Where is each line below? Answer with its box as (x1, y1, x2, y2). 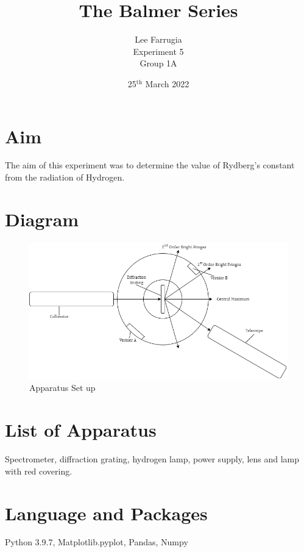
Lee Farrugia (135, 33, 182, 46)
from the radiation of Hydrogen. (5, 171, 125, 184)
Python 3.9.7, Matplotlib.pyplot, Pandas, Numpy (5, 536, 188, 548)
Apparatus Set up (29, 381, 96, 394)
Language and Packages (5, 500, 208, 525)
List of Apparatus (5, 417, 157, 442)
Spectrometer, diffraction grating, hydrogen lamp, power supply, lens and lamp (5, 453, 300, 465)
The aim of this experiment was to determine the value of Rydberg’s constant (5, 159, 295, 171)
